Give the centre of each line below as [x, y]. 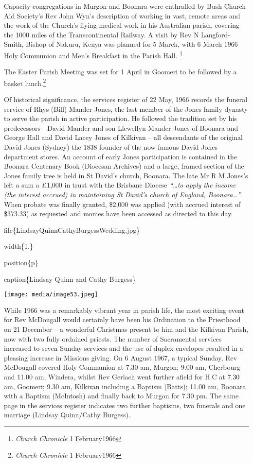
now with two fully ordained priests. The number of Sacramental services [113, 338]
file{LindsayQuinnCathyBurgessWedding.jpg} [72, 230]
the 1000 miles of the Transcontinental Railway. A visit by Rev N [101, 34]
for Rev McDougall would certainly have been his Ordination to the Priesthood [122, 319]
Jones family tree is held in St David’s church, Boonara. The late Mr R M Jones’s [126, 175]
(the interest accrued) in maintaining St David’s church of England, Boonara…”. [123, 194]
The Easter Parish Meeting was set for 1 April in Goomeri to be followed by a [120, 72]
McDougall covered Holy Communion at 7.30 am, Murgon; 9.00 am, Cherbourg [122, 367]
